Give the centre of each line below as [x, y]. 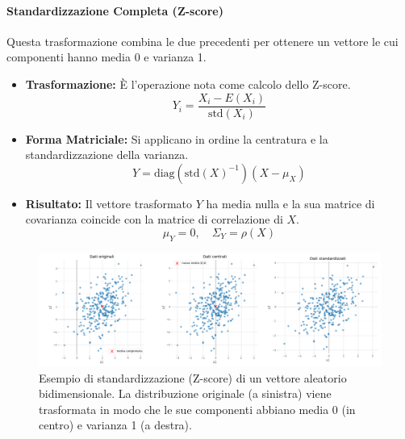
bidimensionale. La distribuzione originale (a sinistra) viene [185, 393]
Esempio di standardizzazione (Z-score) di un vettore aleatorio [193, 377]
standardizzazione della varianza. [107, 155]
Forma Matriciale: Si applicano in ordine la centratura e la [177, 138]
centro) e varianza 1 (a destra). [115, 425]
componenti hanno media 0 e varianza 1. [106, 57]
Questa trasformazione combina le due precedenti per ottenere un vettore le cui [202, 41]
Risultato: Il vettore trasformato [109, 203]
